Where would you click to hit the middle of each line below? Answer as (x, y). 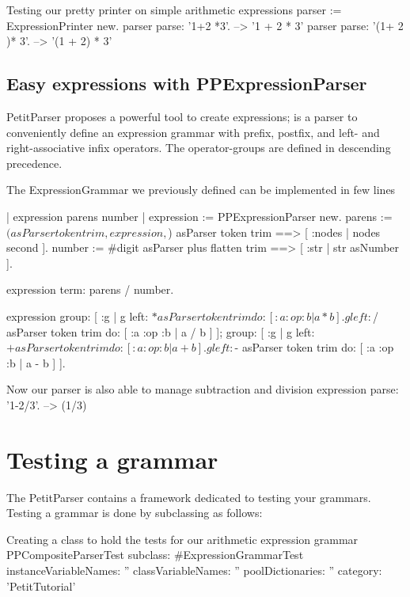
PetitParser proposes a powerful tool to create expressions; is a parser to (182, 116)
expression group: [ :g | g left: (78, 316)
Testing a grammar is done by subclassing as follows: (135, 513)
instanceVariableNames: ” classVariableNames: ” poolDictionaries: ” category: (194, 570)
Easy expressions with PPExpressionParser (187, 84)
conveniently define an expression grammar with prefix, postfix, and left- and (193, 132)
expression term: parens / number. (90, 289)
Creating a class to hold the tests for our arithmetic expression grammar (182, 539)
